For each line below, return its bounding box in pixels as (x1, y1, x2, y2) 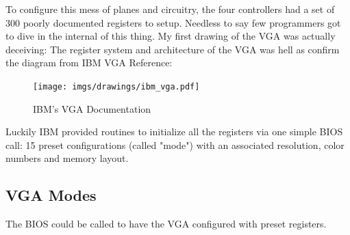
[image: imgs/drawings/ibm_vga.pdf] (33, 81, 200, 92)
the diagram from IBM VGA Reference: (5, 55, 173, 70)
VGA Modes (5, 184, 97, 206)
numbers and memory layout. (5, 151, 129, 165)
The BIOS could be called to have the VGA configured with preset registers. (5, 217, 327, 231)
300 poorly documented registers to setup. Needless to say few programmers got (5, 15, 341, 29)
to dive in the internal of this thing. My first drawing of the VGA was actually (5, 29, 336, 43)
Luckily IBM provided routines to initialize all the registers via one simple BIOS (5, 124, 343, 139)
